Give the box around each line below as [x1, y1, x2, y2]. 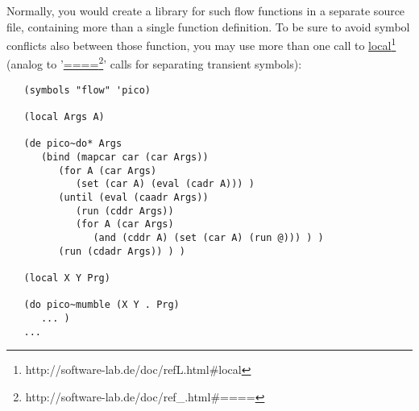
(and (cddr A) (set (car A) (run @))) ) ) [93, 231, 324, 243]
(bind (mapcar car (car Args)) [40, 151, 209, 163]
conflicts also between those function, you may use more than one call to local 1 [6, 35, 396, 53]
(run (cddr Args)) [75, 205, 174, 217]
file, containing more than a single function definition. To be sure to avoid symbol [6, 18, 410, 35]
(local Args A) [23, 111, 105, 122]
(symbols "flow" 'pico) [23, 84, 151, 96]
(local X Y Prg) [23, 272, 110, 284]
